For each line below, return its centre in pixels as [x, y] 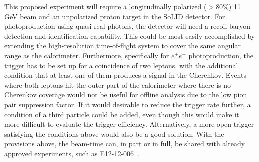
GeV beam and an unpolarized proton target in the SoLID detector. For [115, 16]
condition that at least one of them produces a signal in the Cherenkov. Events [125, 75]
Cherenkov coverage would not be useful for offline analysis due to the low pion [126, 95]
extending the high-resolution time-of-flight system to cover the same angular [122, 46]
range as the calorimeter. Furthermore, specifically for [87, 55]
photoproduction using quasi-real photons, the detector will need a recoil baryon [127, 26]
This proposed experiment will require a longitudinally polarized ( [105, 6]
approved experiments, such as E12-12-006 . [72, 153]
